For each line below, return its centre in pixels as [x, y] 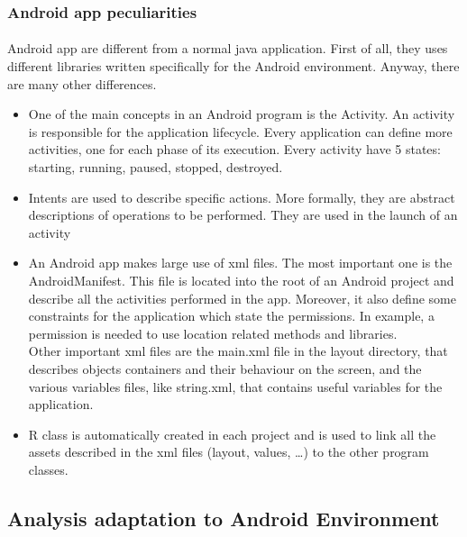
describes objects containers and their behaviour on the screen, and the [225, 368]
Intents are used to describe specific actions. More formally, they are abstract [242, 197]
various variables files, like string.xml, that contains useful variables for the [235, 386]
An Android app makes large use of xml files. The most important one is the [240, 263]
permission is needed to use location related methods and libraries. [213, 333]
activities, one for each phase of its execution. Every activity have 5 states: [234, 149]
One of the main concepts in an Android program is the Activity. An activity [242, 114]
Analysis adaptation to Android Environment [224, 518]
